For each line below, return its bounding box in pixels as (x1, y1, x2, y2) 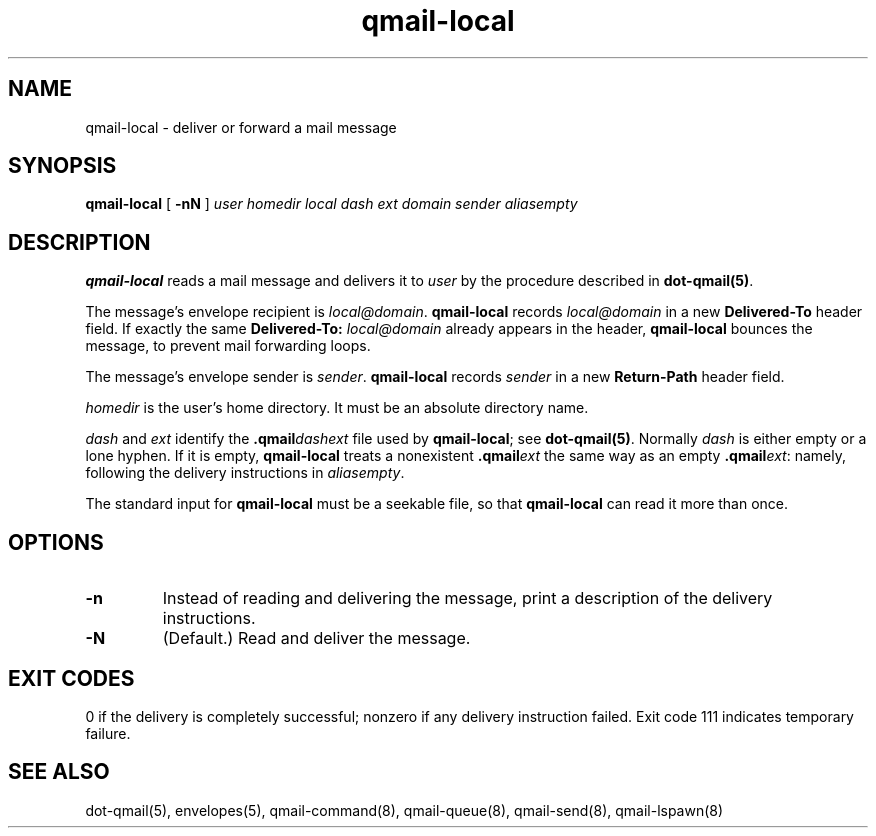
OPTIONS (8, 529, 104, 555)
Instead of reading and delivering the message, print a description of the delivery (162, 588, 773, 609)
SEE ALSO (8, 759, 110, 785)
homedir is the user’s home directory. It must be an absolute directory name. (85, 399, 589, 417)
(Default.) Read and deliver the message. (162, 628, 471, 649)
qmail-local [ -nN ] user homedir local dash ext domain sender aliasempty (85, 195, 578, 213)
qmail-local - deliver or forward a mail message (85, 118, 397, 136)
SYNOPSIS (8, 153, 117, 179)
